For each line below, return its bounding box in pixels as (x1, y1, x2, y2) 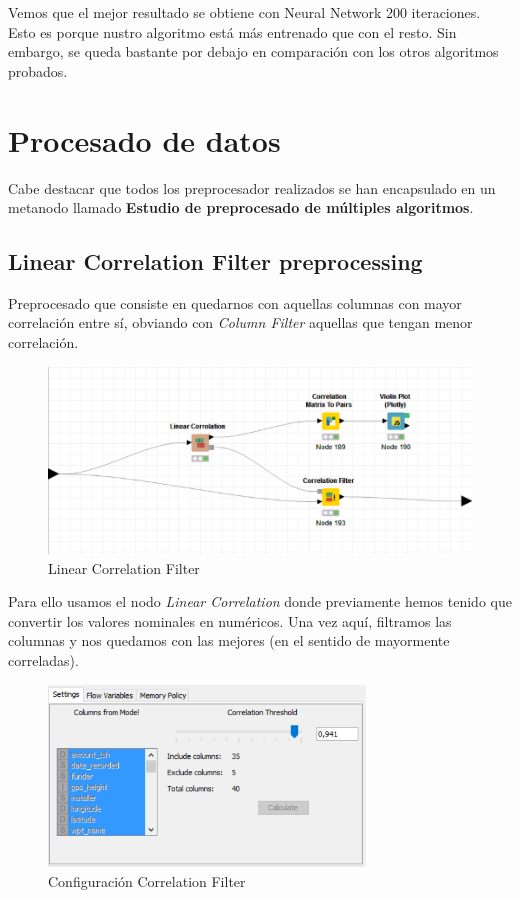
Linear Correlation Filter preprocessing (8, 246, 423, 277)
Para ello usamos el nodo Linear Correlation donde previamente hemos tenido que (8, 591, 512, 612)
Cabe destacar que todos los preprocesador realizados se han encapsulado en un (8, 177, 496, 198)
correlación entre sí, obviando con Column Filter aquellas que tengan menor (8, 312, 473, 333)
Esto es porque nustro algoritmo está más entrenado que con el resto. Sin (8, 21, 457, 42)
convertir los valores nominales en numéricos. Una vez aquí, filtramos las (8, 610, 452, 631)
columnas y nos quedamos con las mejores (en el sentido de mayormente (8, 630, 450, 651)
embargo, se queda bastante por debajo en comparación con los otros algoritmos (8, 41, 499, 62)
